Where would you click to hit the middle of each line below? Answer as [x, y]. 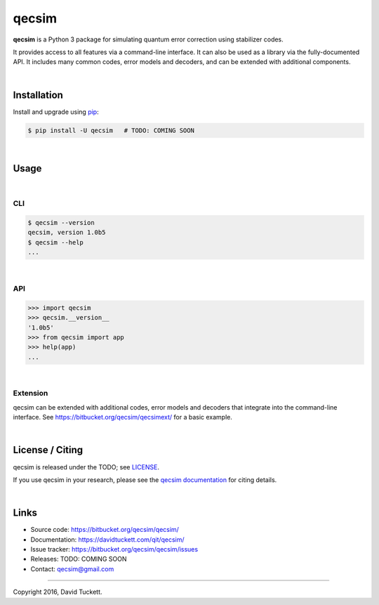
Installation [38, 95]
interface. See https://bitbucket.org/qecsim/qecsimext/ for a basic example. [123, 417]
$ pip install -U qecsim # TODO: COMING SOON [111, 130]
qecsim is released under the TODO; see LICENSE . [86, 467]
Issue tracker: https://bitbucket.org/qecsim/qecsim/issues [114, 549]
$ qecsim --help [56, 242]
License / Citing [48, 450]
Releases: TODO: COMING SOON [79, 559]
